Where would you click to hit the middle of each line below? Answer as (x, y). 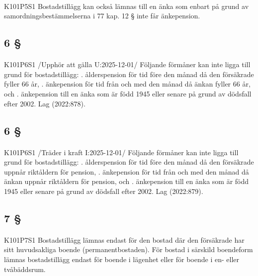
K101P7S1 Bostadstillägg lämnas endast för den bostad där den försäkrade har (124, 239)
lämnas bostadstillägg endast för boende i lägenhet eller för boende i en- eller (122, 259)
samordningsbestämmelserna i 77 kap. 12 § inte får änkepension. (102, 16)
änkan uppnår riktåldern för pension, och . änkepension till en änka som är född (127, 181)
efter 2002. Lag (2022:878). (45, 103)
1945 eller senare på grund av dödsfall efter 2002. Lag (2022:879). (104, 191)
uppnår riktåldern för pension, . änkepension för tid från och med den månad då (127, 171)
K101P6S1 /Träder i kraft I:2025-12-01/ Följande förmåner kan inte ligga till (121, 152)
